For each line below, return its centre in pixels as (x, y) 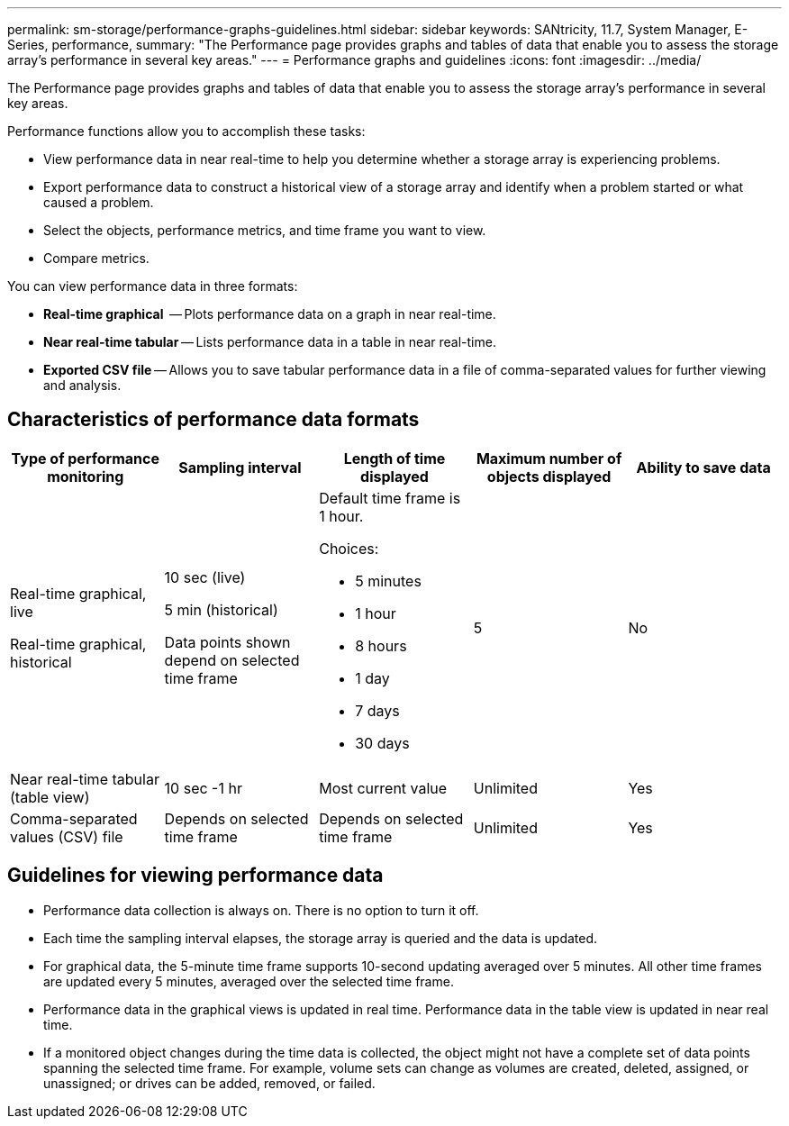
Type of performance (85, 458)
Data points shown (227, 642)
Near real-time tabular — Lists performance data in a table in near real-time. (270, 342)
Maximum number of (549, 458)
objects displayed (549, 476)
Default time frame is (390, 498)
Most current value (383, 788)
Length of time (394, 458)
